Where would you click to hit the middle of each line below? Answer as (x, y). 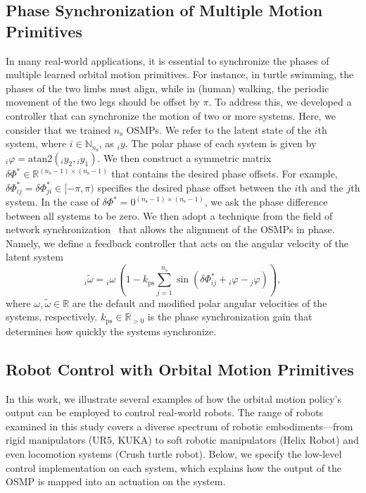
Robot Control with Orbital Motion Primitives (180, 369)
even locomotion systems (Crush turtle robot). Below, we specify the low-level (174, 453)
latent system (34, 257)
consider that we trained (58, 129)
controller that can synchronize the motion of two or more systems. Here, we (171, 115)
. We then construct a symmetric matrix (184, 158)
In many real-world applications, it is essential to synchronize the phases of (168, 60)
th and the (321, 187)
